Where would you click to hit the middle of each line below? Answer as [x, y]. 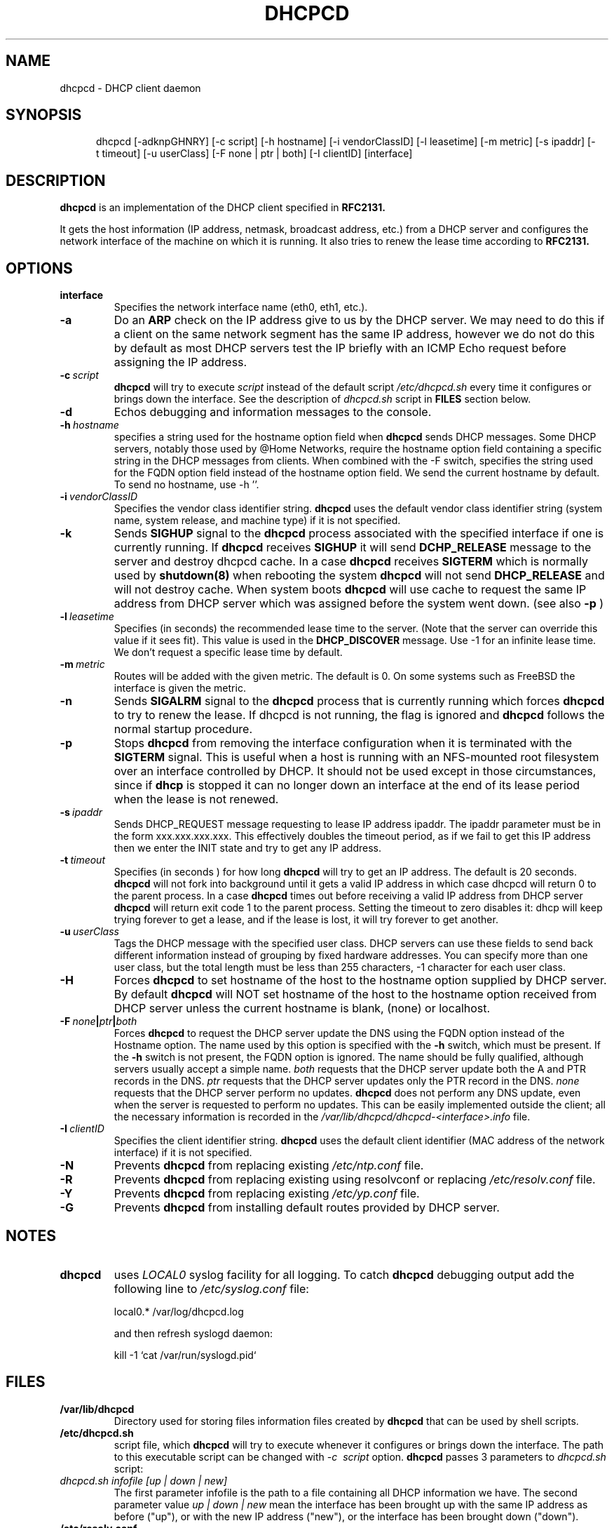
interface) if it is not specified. [183, 1153]
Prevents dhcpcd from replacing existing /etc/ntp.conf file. [269, 1166]
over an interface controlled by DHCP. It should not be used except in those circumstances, [355, 771]
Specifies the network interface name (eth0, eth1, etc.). [241, 307]
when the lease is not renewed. [196, 799]
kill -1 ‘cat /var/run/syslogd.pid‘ [185, 1355]
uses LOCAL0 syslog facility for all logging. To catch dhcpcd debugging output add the [344, 1274]
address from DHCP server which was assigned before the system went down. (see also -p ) [359, 604]
